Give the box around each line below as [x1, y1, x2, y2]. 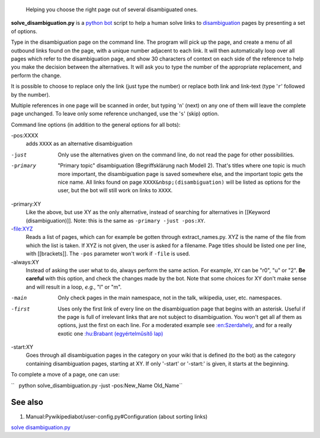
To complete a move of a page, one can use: [11, 371, 120, 378]
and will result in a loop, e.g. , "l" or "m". [25, 283, 122, 290]
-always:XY [11, 258, 40, 266]
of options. [11, 27, 38, 35]
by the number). [11, 91, 50, 98]
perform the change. [11, 72, 62, 79]
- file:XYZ [11, 225, 33, 232]
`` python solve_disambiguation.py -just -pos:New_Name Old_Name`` [11, 382, 183, 389]
